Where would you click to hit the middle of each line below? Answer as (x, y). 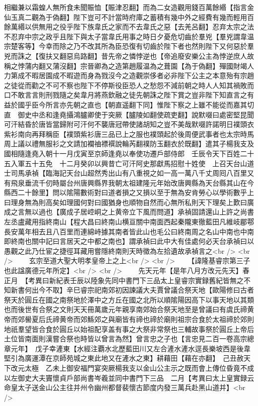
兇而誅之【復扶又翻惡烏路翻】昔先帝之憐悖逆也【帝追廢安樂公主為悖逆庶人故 (129, 55)
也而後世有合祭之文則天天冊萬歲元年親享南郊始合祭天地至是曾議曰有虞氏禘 (126, 309)
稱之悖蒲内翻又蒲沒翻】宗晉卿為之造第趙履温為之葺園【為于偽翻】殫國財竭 (126, 65)
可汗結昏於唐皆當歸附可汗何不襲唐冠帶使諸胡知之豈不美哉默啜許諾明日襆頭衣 (129, 124)
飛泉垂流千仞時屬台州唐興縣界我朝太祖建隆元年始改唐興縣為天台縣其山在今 (132, 182)
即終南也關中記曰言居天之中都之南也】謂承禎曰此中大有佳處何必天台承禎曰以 (129, 241)
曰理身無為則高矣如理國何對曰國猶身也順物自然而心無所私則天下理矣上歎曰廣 (129, 202)
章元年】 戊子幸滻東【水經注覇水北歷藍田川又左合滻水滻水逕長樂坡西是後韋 (127, 348)
